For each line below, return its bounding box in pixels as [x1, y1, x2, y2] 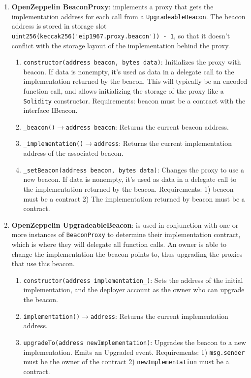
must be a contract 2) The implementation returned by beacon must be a [23, 193, 245, 204]
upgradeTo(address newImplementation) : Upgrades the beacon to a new [23, 337, 246, 347]
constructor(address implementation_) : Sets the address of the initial [23, 275, 243, 285]
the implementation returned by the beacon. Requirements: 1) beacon [23, 183, 234, 194]
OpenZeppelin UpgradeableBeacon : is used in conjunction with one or [11, 219, 239, 230]
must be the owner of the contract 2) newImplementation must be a [23, 356, 229, 367]
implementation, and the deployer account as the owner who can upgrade [23, 284, 245, 295]
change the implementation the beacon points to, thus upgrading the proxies [11, 248, 243, 259]
